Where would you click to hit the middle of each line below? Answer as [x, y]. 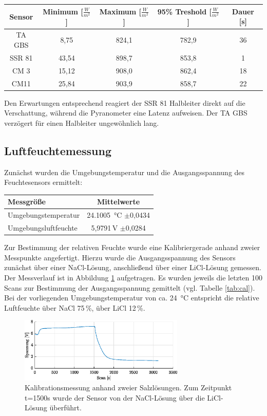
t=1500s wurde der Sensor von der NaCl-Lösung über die [115, 397]
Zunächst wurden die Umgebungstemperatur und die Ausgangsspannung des [125, 172]
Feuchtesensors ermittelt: [43, 182]
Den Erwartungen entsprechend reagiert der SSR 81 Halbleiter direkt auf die [125, 102]
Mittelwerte [119, 202]
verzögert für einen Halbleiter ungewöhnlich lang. [82, 122]
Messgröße [27, 202]
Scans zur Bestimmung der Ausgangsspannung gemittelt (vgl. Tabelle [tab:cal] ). [130, 287]
